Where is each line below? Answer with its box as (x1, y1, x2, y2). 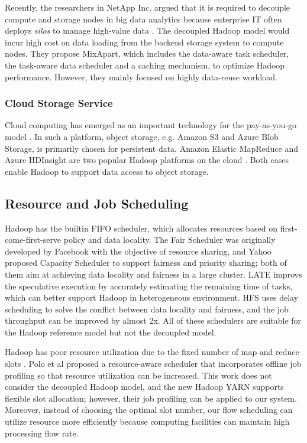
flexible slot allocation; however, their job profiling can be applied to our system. (5, 392, 297, 404)
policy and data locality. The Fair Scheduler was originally (63, 233, 276, 246)
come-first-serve (5, 233, 62, 246)
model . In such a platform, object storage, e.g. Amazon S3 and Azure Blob (5, 130, 279, 142)
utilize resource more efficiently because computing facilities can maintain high (5, 415, 290, 428)
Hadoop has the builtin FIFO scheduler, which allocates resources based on (5, 221, 278, 234)
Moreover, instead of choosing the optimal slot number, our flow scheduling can (5, 403, 293, 416)
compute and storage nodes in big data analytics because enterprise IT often (5, 12, 282, 25)
